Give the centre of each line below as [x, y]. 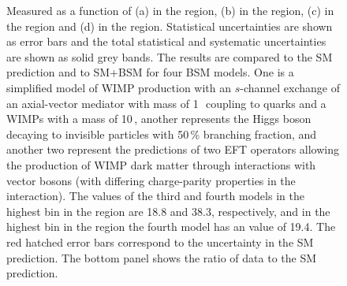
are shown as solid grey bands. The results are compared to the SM [170, 56]
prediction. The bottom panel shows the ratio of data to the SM [162, 257]
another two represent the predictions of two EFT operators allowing [173, 149]
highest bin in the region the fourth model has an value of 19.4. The [171, 227]
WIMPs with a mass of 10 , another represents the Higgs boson [159, 119]
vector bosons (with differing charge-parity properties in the [151, 180]
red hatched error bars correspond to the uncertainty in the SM [160, 241]
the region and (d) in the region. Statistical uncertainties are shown [170, 26]
